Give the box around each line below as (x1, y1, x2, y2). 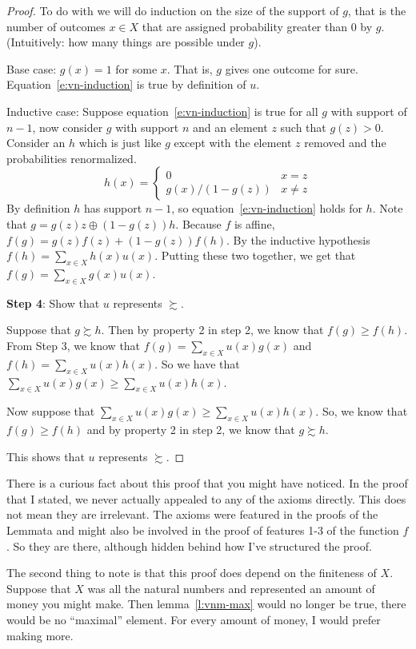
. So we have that (154, 355, 240, 372)
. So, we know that (315, 403, 408, 420)
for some (115, 60, 158, 77)
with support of (330, 102, 407, 119)
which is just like (78, 134, 162, 151)
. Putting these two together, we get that (154, 247, 356, 264)
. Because (175, 215, 222, 232)
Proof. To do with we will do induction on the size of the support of (6, 2, 339, 18)
